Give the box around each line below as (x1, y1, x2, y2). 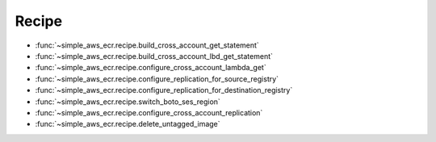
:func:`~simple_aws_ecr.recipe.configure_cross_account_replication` (35, 107, 263, 117)
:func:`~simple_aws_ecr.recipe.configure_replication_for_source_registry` (35, 73, 279, 84)
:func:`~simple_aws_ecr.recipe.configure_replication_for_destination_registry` (35, 86, 293, 95)
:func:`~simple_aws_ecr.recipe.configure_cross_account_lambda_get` (35, 63, 266, 73)
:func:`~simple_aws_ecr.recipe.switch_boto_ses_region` (35, 97, 221, 106)
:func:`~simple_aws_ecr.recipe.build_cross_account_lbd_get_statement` (35, 51, 274, 61)
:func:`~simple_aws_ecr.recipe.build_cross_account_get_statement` (35, 40, 260, 50)
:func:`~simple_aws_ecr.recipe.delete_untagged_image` (35, 119, 221, 129)
